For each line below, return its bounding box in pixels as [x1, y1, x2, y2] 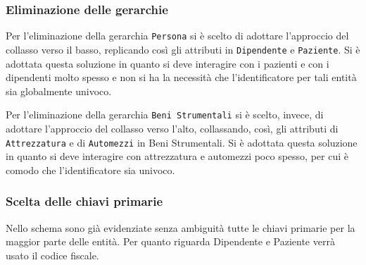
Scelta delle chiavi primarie [6, 192, 163, 210]
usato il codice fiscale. [6, 247, 99, 262]
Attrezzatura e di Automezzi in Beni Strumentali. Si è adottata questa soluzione [6, 135, 358, 149]
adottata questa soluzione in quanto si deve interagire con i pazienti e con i [6, 56, 329, 70]
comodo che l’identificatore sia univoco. [6, 162, 175, 177]
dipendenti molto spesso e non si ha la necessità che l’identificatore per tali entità [6, 70, 357, 85]
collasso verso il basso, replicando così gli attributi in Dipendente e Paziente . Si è [6, 42, 360, 56]
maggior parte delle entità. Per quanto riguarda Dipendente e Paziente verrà [6, 234, 335, 249]
